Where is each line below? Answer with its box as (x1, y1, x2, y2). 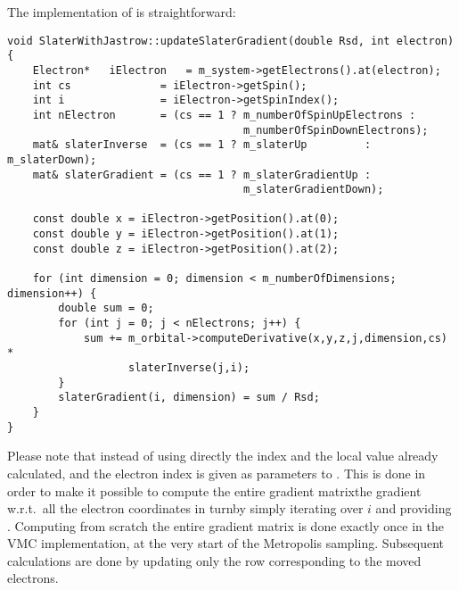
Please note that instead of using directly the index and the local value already (7, 446, 439, 465)
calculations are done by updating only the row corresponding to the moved (7, 551, 422, 569)
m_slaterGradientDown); (242, 183, 384, 196)
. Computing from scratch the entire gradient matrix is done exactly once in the (7, 516, 444, 535)
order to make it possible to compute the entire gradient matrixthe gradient (7, 481, 422, 500)
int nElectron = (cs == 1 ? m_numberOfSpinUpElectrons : (32, 108, 416, 121)
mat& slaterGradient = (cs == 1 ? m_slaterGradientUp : (32, 168, 372, 181)
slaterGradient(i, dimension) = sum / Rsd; (58, 391, 320, 404)
